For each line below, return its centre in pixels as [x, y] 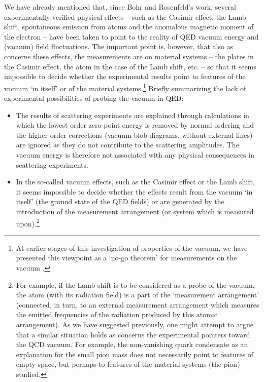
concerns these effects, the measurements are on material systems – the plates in [129, 56]
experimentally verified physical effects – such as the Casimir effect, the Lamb [125, 16]
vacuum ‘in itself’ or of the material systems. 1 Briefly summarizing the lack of [125, 87]
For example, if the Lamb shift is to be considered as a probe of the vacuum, [135, 284]
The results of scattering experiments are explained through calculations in [133, 115]
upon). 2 [28, 222]
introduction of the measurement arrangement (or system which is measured [135, 211]
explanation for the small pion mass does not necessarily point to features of [135, 354]
